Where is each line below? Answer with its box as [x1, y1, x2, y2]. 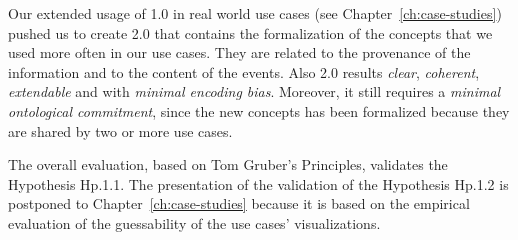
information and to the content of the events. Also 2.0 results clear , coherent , [8, 61, 480, 82]
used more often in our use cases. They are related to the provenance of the [8, 42, 471, 63]
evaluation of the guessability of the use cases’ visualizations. [8, 212, 381, 233]
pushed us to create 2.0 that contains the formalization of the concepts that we [8, 22, 493, 43]
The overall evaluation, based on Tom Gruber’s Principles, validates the [8, 154, 448, 175]
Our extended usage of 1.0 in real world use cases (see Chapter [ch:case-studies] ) [8, 3, 502, 23]
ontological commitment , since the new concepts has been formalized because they [8, 100, 510, 121]
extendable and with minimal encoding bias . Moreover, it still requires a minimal [8, 81, 501, 102]
